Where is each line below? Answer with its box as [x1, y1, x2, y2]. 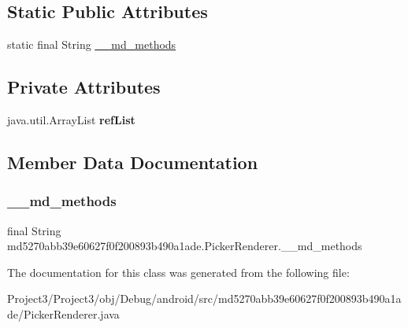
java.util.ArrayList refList [7, 112, 135, 127]
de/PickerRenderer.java [7, 305, 120, 322]
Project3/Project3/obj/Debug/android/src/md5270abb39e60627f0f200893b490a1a [7, 290, 402, 307]
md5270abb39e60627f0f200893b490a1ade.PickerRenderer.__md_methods [7, 238, 362, 254]
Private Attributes [7, 75, 161, 99]
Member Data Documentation [7, 149, 258, 174]
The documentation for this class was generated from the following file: [7, 264, 350, 280]
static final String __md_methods [7, 36, 176, 53]
